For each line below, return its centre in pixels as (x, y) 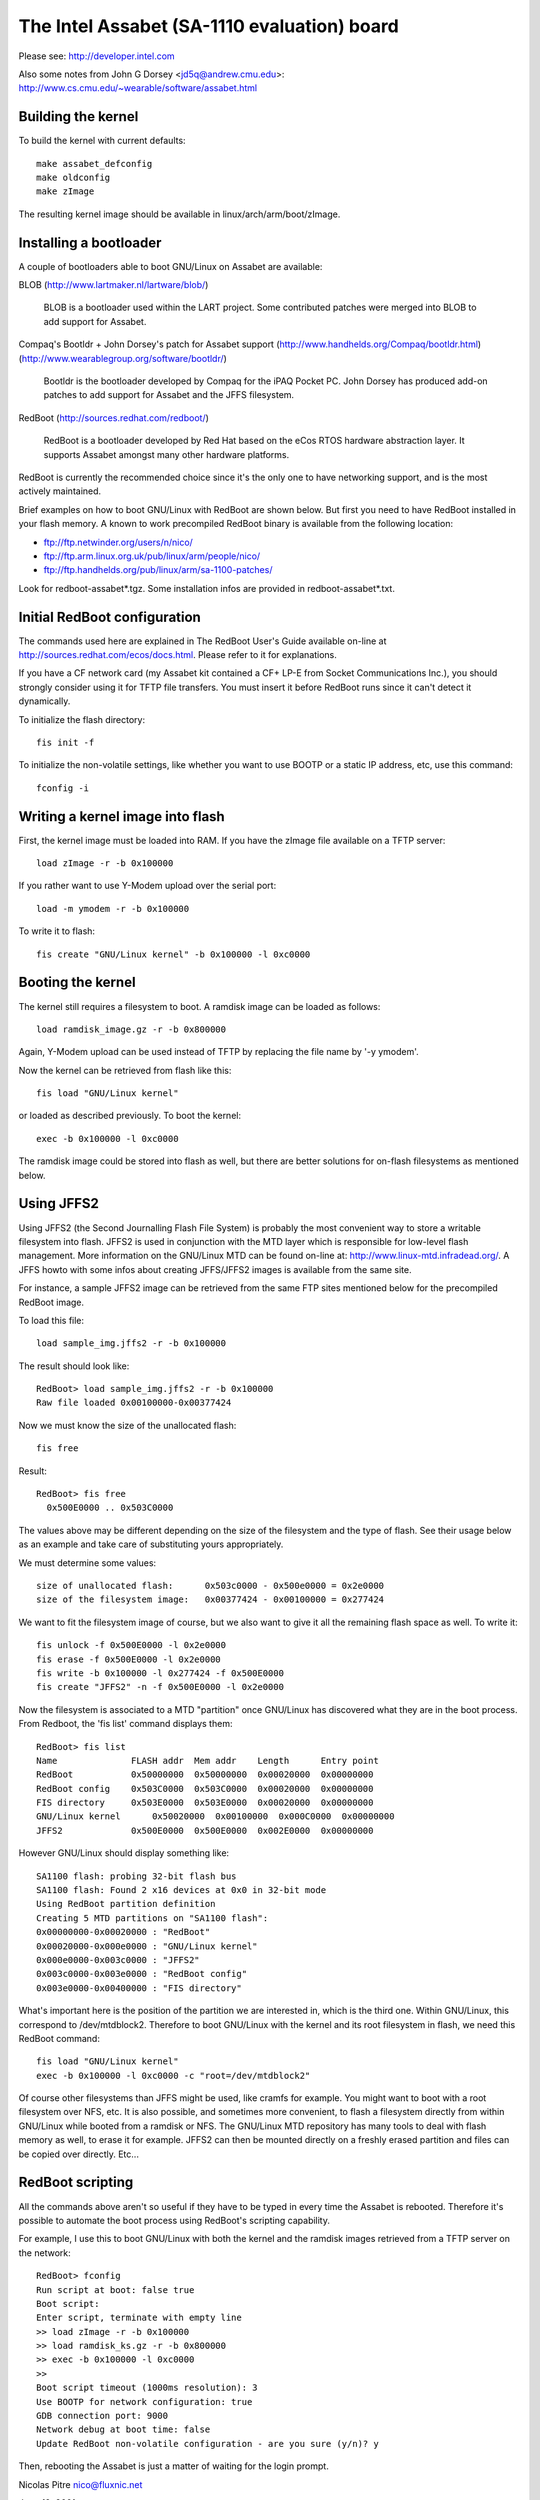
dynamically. (44, 701)
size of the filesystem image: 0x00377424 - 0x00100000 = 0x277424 (210, 1599)
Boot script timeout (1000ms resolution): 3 (147, 2388)
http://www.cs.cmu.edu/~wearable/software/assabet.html (138, 88)
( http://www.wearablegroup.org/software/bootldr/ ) (122, 358)
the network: (44, 2252)
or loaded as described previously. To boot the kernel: (130, 1116)
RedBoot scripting (76, 2182)
